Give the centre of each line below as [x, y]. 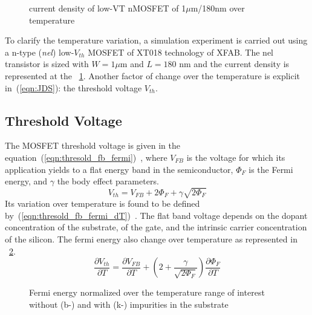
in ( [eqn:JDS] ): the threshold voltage [73, 87]
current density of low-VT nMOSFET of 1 [108, 8]
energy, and [26, 181]
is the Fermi [271, 169]
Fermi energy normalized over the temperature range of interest [147, 292]
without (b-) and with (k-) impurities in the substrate [129, 304]
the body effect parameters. [108, 181]
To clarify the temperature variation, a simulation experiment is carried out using [156, 40]
